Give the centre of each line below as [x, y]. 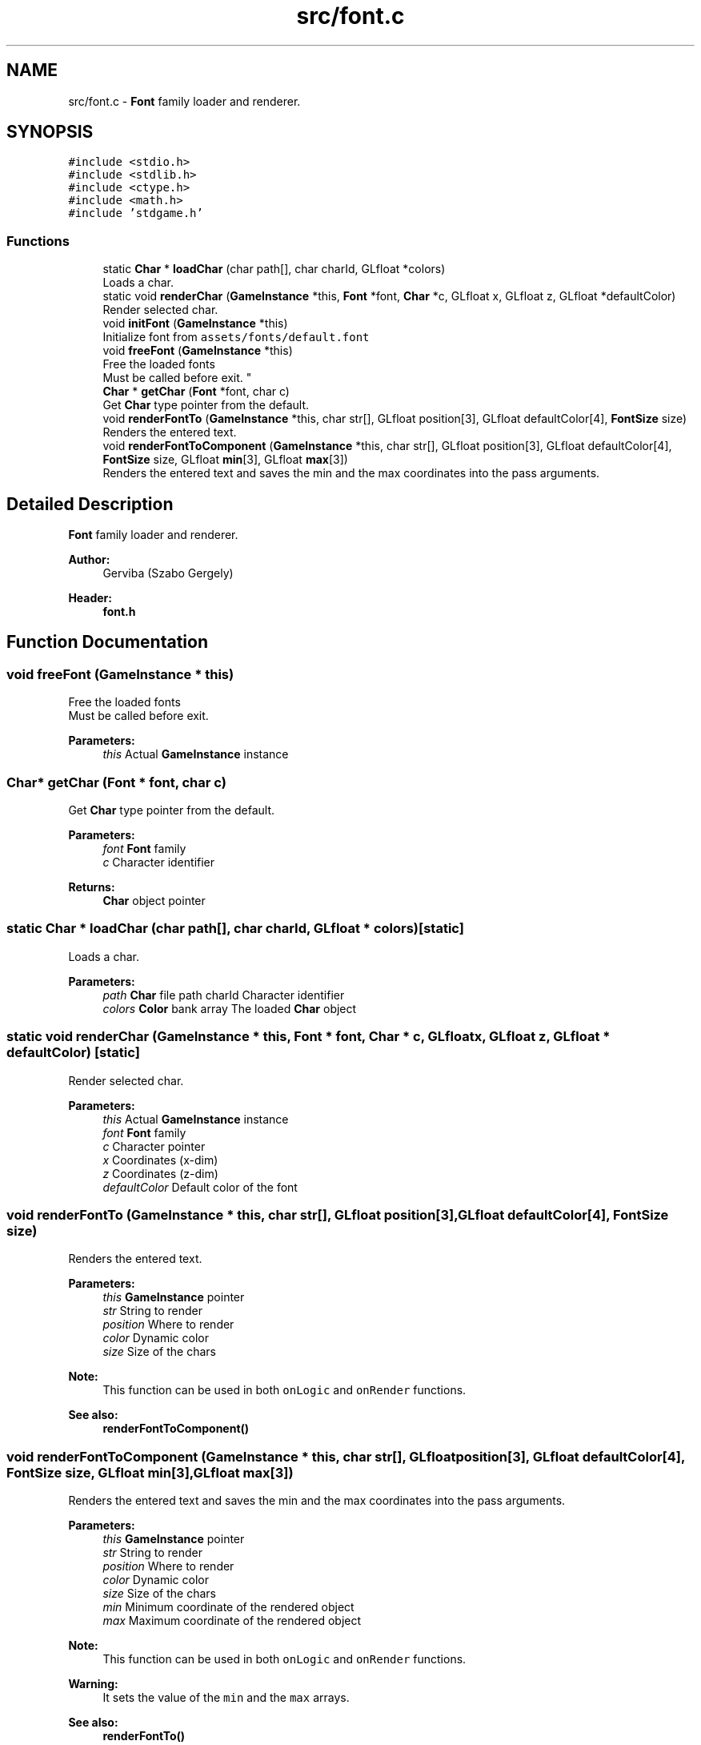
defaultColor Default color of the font [200, 1187]
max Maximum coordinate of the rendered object [232, 1620]
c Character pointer [154, 1146]
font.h [119, 612]
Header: [90, 598]
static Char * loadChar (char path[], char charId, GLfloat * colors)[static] [235, 929]
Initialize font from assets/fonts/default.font [236, 337]
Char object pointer [154, 901]
